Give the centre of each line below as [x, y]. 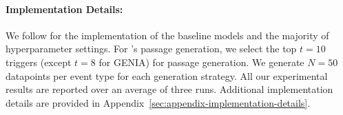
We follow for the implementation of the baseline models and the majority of [167, 35]
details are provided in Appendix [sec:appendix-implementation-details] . [158, 102]
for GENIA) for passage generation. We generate [201, 62]
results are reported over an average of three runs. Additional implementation [169, 89]
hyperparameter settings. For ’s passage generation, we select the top [151, 49]
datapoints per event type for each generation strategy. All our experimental [167, 75]
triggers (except [39, 62]
